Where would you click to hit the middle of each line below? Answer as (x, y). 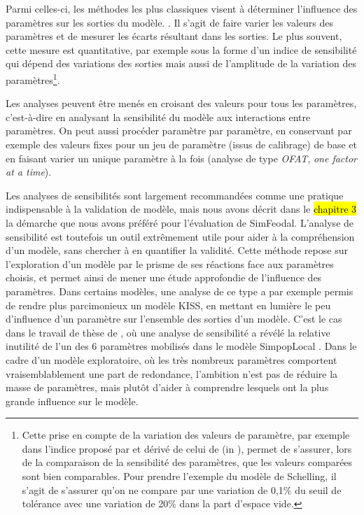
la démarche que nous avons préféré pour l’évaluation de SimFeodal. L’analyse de (180, 222)
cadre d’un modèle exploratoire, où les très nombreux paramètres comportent (171, 359)
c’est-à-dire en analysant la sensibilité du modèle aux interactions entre (158, 117)
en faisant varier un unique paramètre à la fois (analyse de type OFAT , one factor (182, 158)
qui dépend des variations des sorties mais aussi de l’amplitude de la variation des (181, 63)
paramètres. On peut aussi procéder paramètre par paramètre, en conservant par (179, 130)
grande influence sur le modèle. (72, 401)
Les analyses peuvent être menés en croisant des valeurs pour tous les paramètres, (181, 103)
